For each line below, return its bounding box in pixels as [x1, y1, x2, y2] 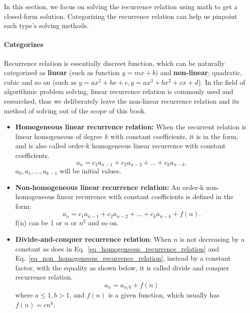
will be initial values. [60, 165, 122, 175]
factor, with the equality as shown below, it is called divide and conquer [15, 262, 229, 272]
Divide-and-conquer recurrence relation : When [15, 234, 172, 244]
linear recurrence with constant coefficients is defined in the [57, 191, 234, 202]
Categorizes [4, 39, 44, 49]
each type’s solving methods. [4, 20, 89, 31]
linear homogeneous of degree [15, 131, 103, 141]
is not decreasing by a [180, 234, 245, 244]
